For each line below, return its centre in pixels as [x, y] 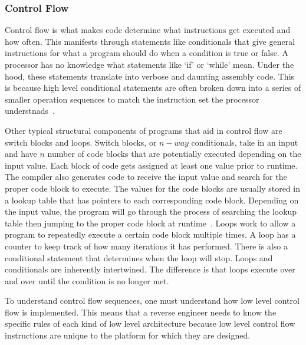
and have [21, 154]
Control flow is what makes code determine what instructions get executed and [148, 30]
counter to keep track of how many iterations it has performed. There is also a [147, 246]
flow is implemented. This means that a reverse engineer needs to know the [141, 312]
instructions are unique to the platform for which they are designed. [128, 335]
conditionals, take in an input [245, 142]
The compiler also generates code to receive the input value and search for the [146, 177]
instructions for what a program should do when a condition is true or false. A [147, 53]
